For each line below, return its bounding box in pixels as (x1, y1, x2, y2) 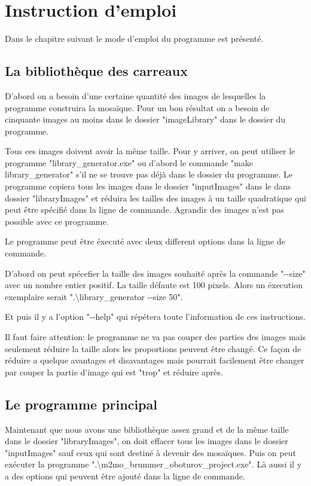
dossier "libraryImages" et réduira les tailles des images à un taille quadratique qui (5, 191, 306, 204)
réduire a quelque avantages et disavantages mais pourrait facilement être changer (5, 354, 304, 366)
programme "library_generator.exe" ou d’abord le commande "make (5, 156, 253, 169)
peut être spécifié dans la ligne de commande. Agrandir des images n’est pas (5, 203, 284, 216)
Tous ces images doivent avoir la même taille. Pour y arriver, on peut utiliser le (5, 145, 295, 157)
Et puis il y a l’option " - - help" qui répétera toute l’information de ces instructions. (5, 310, 306, 323)
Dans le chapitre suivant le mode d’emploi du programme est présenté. (5, 32, 264, 45)
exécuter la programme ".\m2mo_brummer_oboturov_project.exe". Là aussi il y (5, 458, 302, 470)
